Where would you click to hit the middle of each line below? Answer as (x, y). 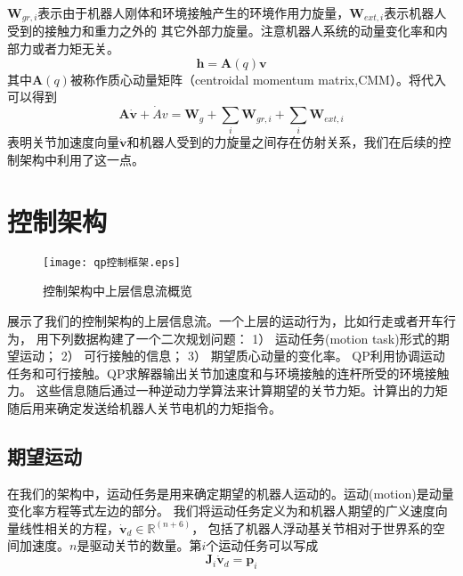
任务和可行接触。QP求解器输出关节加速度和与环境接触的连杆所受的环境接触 (228, 373)
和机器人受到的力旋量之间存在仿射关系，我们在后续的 (283, 142)
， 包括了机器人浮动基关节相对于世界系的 (312, 527)
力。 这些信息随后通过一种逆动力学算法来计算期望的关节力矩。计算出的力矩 (227, 390)
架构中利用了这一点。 (81, 159)
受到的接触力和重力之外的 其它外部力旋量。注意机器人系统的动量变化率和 (221, 31)
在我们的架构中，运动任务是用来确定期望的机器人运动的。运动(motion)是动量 (231, 493)
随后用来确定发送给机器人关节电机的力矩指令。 (144, 407)
